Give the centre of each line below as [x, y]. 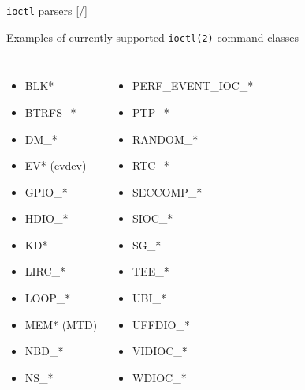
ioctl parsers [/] [47, 10]
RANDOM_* [166, 139]
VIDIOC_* [160, 351]
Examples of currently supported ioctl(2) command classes [153, 37]
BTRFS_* [50, 112]
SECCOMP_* [167, 191]
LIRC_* [45, 271]
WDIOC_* [160, 377]
